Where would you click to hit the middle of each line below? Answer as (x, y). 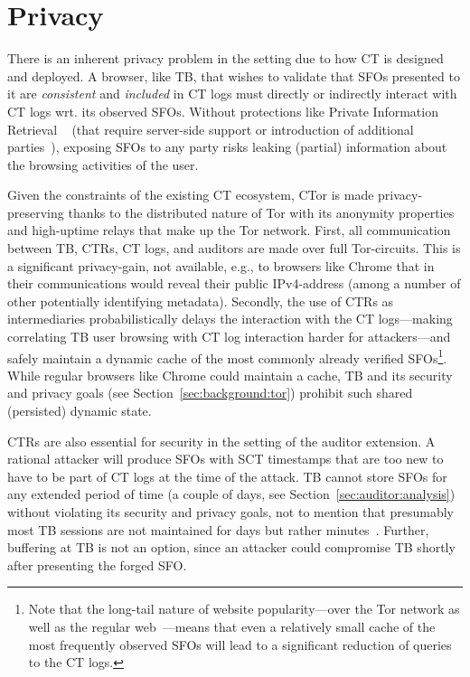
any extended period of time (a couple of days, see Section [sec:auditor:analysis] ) (231, 494)
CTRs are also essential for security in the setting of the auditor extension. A (221, 441)
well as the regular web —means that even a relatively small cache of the (232, 626)
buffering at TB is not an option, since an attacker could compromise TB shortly (231, 547)
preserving (36, 212)
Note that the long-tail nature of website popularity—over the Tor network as (244, 609)
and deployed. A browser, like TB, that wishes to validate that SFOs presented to (234, 75)
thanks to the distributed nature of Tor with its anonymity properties (261, 212)
